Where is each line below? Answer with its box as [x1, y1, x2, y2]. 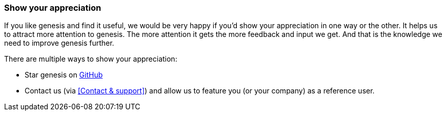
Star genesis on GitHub [25, 70, 103, 80]
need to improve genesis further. [4, 39, 114, 48]
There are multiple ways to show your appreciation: [4, 54, 177, 64]
